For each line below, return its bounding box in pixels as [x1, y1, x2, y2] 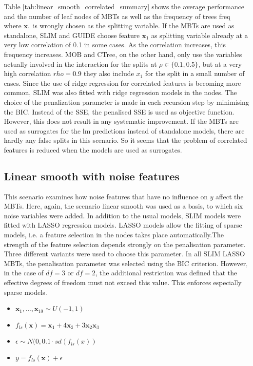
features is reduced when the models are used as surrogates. [4, 144, 182, 154]
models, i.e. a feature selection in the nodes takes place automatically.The [4, 230, 224, 240]
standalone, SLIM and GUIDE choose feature [4, 30, 140, 40]
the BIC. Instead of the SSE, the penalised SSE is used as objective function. [4, 106, 234, 116]
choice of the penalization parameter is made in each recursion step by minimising [4, 96, 249, 107]
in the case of [4, 268, 44, 278]
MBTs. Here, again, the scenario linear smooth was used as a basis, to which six [4, 201, 243, 211]
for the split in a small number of [145, 68, 245, 78]
